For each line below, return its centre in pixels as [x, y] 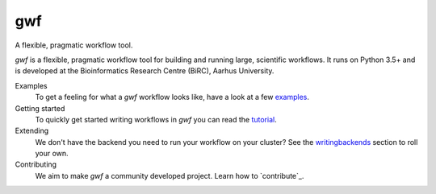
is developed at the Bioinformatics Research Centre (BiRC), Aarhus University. [145, 71]
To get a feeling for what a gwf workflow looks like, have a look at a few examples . [172, 97]
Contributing [36, 164]
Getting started [40, 108]
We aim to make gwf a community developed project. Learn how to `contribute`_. [170, 175]
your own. [52, 154]
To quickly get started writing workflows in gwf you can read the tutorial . [156, 119]
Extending [32, 131]
